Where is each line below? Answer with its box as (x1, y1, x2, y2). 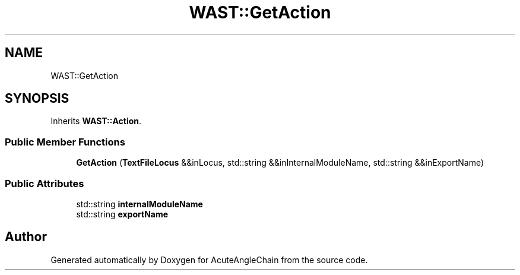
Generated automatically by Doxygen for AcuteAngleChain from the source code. (50, 254, 368, 265)
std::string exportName (76, 208, 169, 219)
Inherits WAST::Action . (50, 116, 142, 127)
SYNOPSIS (5, 91, 69, 106)
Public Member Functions (5, 135, 125, 148)
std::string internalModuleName (76, 198, 203, 209)
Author (5, 229, 47, 245)
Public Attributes (5, 177, 84, 189)
